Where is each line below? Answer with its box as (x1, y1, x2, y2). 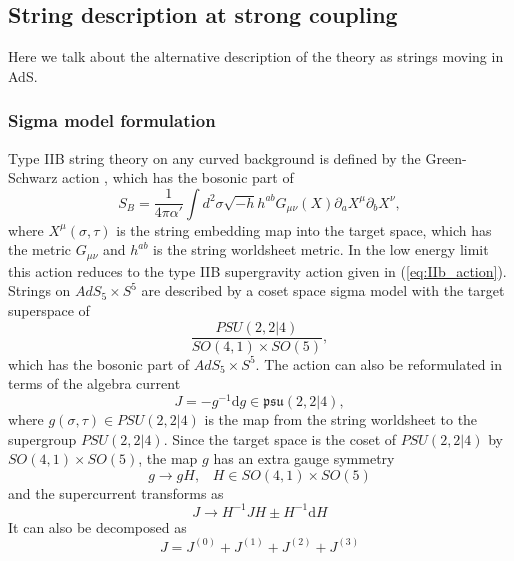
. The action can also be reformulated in (255, 353, 502, 374)
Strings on (8, 280, 71, 301)
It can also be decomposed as (8, 516, 187, 537)
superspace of (8, 300, 90, 321)
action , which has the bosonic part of (62, 167, 294, 188)
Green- (425, 147, 467, 168)
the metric (8, 239, 72, 260)
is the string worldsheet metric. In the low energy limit (153, 239, 489, 260)
